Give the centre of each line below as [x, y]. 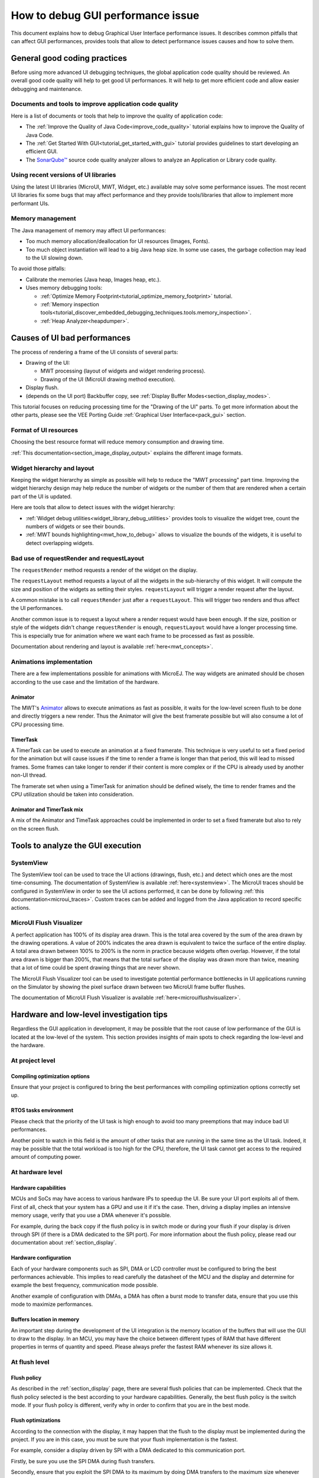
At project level [33, 1060]
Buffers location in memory [45, 1320]
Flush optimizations [36, 1420]
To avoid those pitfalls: [38, 268]
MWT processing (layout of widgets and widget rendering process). [123, 371]
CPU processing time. [38, 724]
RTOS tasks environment [42, 1110]
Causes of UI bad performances [71, 338]
